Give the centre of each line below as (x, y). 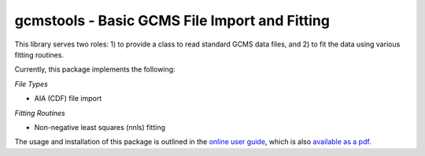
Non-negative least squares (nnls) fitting (100, 127)
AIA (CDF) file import (68, 98)
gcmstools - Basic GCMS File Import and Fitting (172, 20)
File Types (31, 84)
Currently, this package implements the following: (95, 69)
